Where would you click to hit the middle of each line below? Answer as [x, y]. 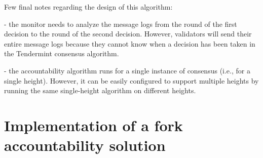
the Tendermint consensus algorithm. [62, 53]
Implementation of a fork [93, 125]
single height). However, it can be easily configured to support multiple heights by [131, 80]
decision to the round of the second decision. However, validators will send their [128, 34]
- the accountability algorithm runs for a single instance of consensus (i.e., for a [127, 70]
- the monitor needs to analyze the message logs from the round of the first [121, 24]
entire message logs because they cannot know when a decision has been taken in [130, 43]
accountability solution [85, 145]
